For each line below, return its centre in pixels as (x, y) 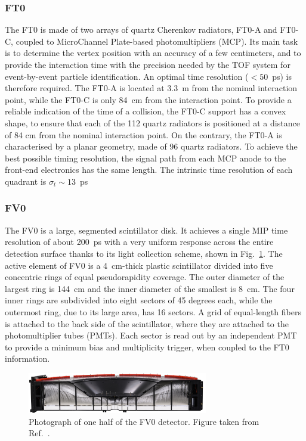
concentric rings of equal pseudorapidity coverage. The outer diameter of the (145, 277)
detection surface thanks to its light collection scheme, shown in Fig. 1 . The (144, 253)
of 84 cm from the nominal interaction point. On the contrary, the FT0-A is (143, 134)
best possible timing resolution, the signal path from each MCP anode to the (146, 158)
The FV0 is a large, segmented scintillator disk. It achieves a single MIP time (146, 230)
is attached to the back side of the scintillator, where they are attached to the (147, 323)
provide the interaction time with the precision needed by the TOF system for (148, 64)
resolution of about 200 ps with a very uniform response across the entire (139, 242)
